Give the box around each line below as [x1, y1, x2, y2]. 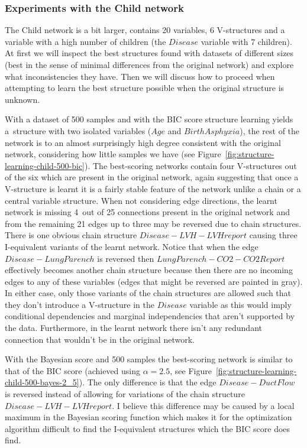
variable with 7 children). [201, 35, 292, 47]
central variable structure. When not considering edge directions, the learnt [5, 194, 277, 206]
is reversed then [97, 252, 154, 264]
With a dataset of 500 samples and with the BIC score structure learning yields [5, 113, 293, 125]
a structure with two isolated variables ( [5, 124, 151, 137]
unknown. [5, 93, 40, 105]
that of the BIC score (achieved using [5, 364, 141, 376]
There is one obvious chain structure [5, 229, 137, 241]
